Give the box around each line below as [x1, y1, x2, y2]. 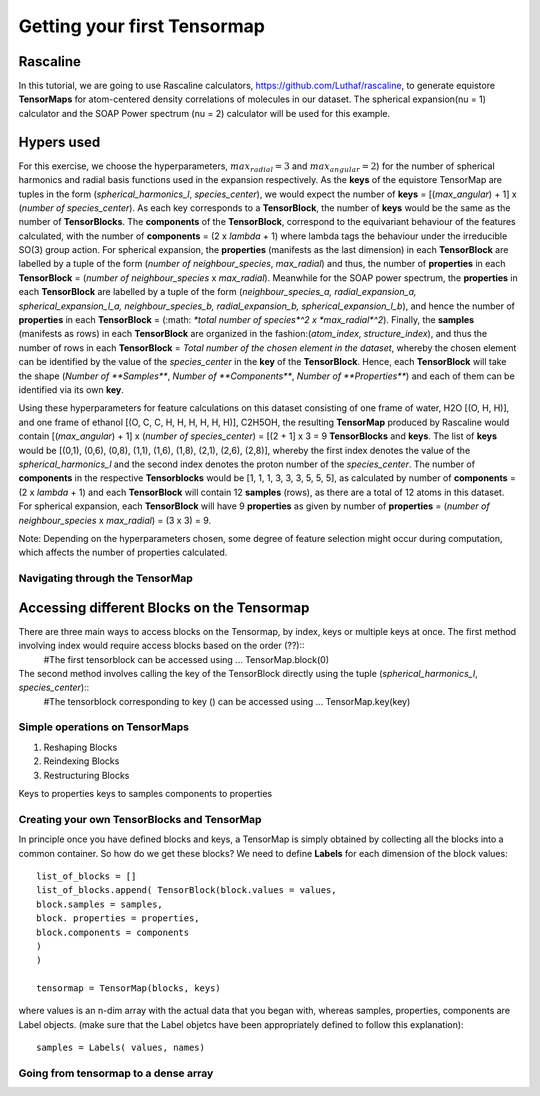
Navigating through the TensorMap [18, 571, 194, 585]
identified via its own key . [18, 384, 125, 395]
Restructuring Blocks [43, 769, 130, 781]
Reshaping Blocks [43, 741, 118, 753]
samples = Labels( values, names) [36, 1042, 205, 1054]
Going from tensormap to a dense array [18, 1066, 214, 1080]
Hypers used [18, 133, 101, 150]
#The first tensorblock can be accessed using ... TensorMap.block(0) [43, 653, 330, 665]
